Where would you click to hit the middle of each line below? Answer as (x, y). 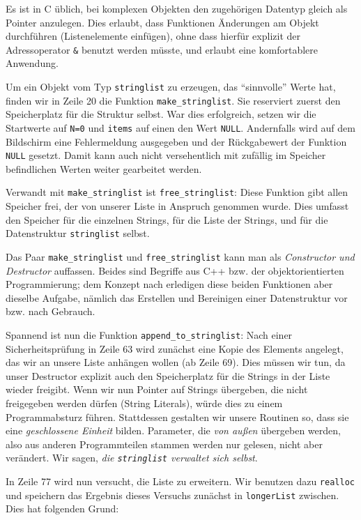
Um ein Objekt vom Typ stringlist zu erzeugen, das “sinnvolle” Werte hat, (171, 87)
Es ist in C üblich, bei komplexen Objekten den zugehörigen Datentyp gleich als (177, 8)
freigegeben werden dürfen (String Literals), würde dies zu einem (144, 403)
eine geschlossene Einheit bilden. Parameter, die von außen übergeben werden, (173, 430)
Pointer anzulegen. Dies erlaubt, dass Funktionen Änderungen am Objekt (162, 22)
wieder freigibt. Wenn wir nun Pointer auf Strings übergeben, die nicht (157, 389)
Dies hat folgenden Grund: (62, 508)
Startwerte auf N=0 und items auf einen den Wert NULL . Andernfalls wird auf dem (180, 127)
